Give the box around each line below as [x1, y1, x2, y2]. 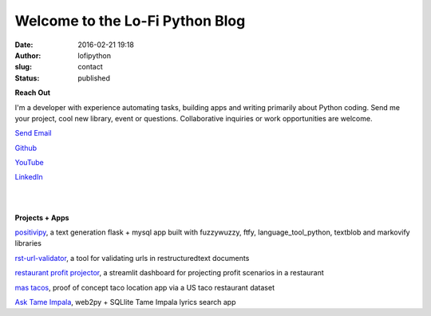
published [77, 73, 111, 83]
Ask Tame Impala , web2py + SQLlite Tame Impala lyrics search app [14, 297, 236, 306]
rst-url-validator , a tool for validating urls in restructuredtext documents [14, 253, 250, 263]
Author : [14, 50, 42, 60]
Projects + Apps [14, 212, 69, 223]
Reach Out [14, 88, 51, 97]
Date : [14, 40, 34, 49]
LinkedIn [14, 172, 43, 182]
